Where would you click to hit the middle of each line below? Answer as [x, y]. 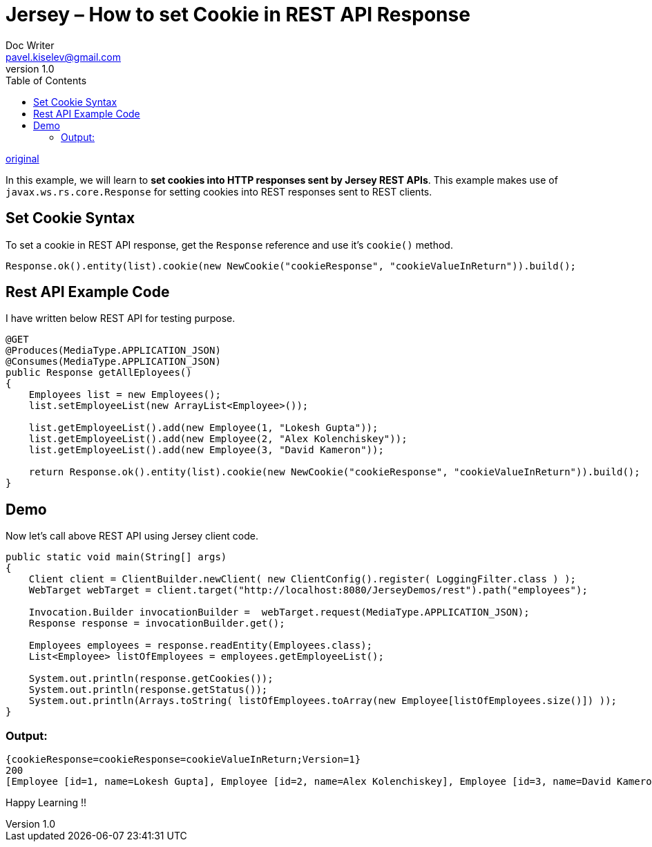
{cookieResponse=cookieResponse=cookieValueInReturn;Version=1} [183, 760]
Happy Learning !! [46, 803]
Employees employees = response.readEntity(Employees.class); [201, 646]
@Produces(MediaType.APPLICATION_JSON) [113, 351]
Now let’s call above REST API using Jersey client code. [132, 536]
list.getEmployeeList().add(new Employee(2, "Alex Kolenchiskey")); [218, 439]
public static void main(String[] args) [116, 557]
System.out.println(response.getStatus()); [148, 690]
